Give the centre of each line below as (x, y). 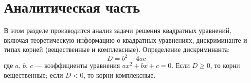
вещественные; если (34, 75)
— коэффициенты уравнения (78, 65)
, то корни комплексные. (119, 75)
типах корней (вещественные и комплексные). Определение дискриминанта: (117, 49)
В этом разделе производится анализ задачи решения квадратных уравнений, (118, 30)
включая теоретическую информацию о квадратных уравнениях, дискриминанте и (125, 40)
